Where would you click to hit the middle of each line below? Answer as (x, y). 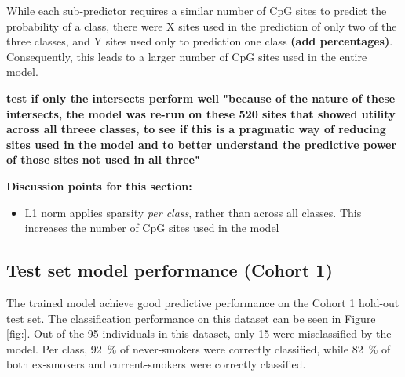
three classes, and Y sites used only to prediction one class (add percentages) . (200, 41)
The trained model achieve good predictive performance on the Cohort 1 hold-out (203, 302)
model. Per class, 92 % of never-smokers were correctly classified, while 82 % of (199, 348)
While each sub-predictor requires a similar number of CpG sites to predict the (197, 10)
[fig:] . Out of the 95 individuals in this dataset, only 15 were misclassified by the (199, 333)
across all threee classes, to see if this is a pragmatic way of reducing (196, 129)
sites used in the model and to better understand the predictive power (202, 144)
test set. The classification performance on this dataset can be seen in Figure (191, 318)
